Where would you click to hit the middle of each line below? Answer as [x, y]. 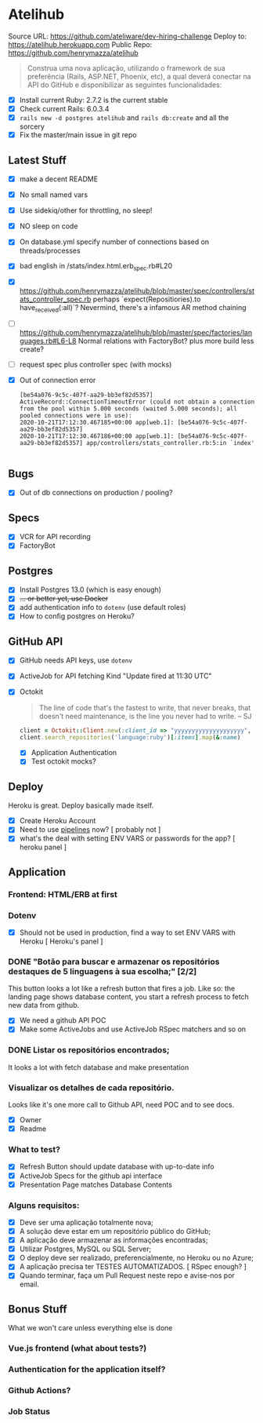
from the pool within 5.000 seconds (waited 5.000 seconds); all [128, 409]
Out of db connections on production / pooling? [96, 493]
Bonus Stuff [38, 1309]
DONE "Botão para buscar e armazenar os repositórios [114, 961]
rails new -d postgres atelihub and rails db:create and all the [124, 118]
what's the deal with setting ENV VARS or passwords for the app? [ [127, 838]
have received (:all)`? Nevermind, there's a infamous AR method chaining [133, 308]
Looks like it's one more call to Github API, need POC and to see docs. [121, 1105]
